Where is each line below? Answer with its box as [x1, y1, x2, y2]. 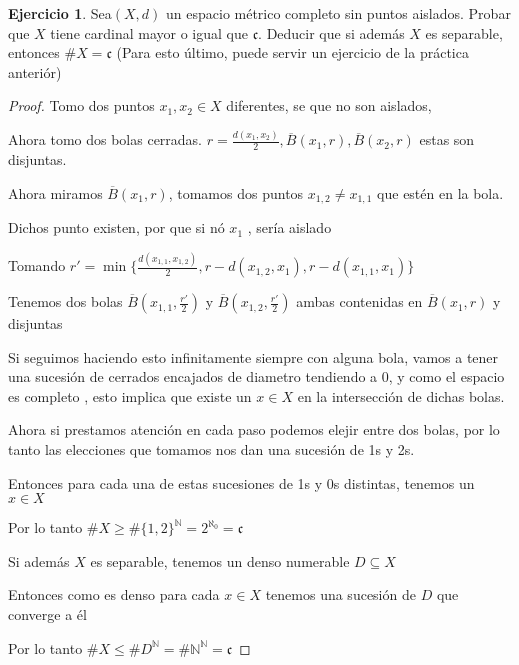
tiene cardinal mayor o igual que [50, 22, 248, 43]
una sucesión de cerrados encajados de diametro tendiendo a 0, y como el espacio [8, 366, 505, 387]
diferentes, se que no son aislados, [226, 95, 432, 116]
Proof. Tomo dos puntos [8, 95, 155, 116]
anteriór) [8, 61, 62, 82]
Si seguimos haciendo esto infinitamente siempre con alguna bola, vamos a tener [8, 346, 499, 367]
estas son [419, 129, 475, 150]
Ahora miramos [8, 182, 103, 203]
